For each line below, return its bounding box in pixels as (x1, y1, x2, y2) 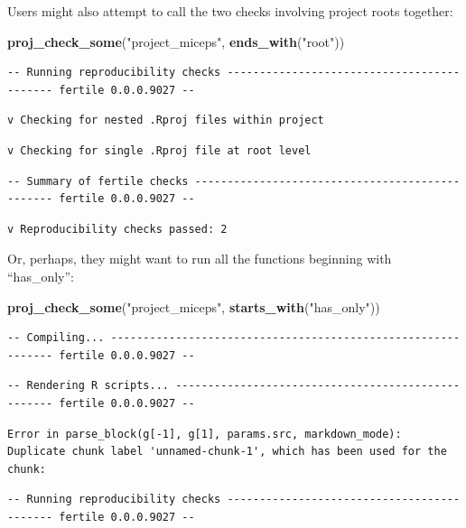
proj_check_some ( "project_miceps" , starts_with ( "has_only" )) (7, 297, 380, 316)
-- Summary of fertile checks (7, 174, 189, 188)
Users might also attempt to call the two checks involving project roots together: (7, 2, 453, 20)
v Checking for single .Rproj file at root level (7, 144, 312, 157)
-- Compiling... (7, 331, 105, 345)
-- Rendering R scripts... (7, 379, 169, 393)
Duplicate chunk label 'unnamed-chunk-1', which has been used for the (7, 445, 447, 459)
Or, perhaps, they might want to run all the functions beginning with (7, 249, 392, 268)
